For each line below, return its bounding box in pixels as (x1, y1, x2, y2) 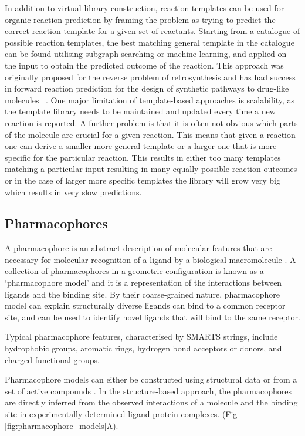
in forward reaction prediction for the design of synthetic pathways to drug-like (5, 82, 289, 94)
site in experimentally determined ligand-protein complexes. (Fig (5, 408, 238, 420)
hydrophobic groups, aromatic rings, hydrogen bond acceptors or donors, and (5, 342, 282, 354)
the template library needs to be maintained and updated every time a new (5, 105, 276, 117)
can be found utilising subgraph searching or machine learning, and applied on (5, 48, 287, 60)
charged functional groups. (5, 353, 100, 366)
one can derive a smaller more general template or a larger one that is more (5, 140, 277, 152)
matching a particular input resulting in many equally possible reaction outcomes (5, 163, 297, 175)
